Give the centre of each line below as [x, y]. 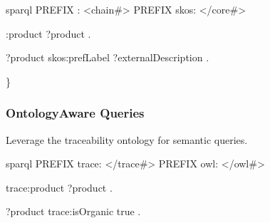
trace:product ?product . [59, 187]
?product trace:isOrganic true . [73, 211]
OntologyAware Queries [75, 113]
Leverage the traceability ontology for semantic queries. [127, 139]
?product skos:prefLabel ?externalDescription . [108, 57]
